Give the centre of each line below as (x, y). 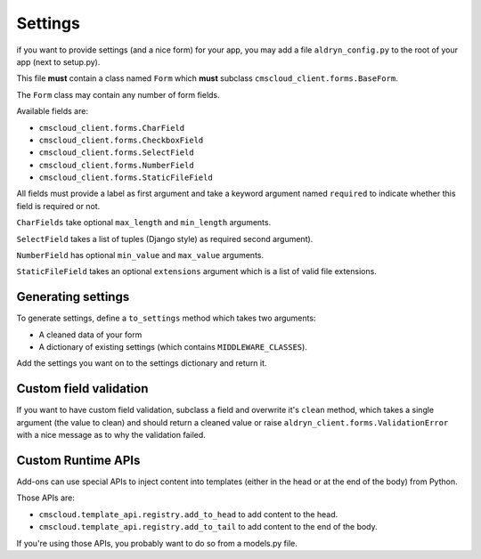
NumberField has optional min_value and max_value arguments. (140, 255)
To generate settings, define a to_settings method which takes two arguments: (166, 318)
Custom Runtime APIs (78, 460)
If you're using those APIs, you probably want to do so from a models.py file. (157, 543)
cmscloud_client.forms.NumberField (117, 165)
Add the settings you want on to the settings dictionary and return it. (142, 363)
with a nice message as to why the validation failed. (111, 435)
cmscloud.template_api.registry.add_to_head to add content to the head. (188, 514)
